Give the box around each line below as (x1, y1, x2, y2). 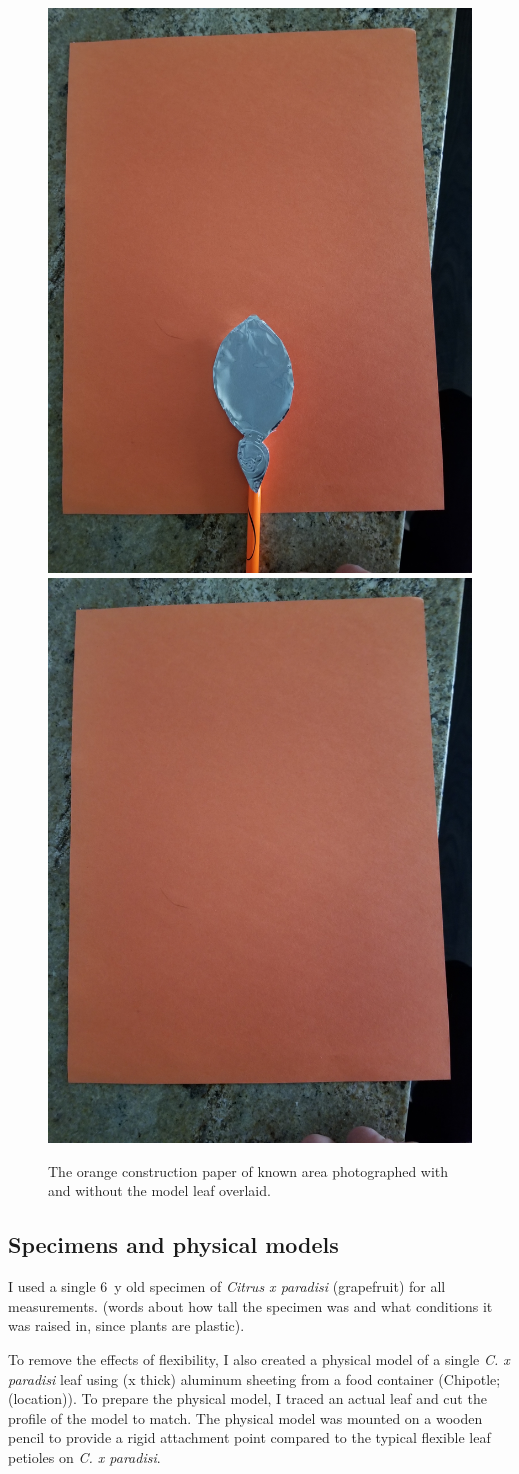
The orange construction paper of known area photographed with (48, 1160, 449, 1181)
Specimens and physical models (8, 1229, 339, 1260)
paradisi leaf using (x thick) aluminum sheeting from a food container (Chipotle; (8, 1368, 501, 1389)
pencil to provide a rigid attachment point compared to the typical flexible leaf (8, 1427, 491, 1448)
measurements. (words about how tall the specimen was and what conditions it (8, 1295, 493, 1316)
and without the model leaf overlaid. (48, 1180, 271, 1201)
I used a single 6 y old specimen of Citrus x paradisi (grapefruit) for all (8, 1276, 446, 1297)
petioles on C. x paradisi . (8, 1446, 161, 1467)
